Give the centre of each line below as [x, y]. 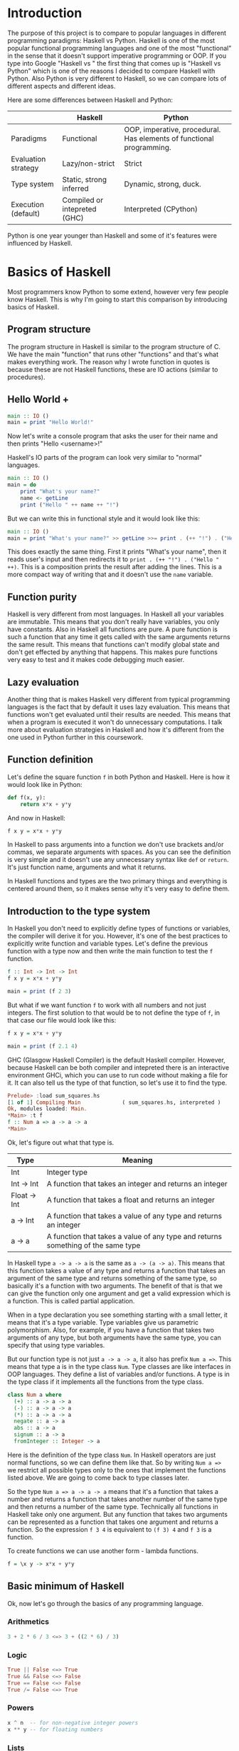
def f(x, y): [27, 798]
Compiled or [83, 200]
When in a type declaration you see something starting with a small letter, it [117, 1315]
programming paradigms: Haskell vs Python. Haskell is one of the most [111, 40]
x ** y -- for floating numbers [55, 1730]
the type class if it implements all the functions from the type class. [106, 1381]
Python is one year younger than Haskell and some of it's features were [112, 235]
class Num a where [34, 1395]
